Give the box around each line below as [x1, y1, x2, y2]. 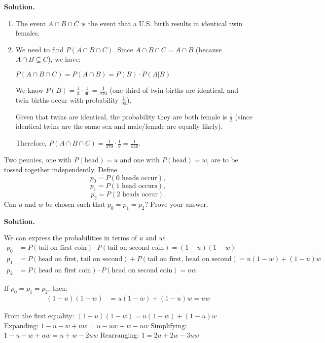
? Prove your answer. [144, 198, 208, 209]
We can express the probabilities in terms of [4, 232, 137, 243]
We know [15, 84, 43, 95]
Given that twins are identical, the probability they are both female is [15, 111, 227, 121]
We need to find [15, 44, 64, 54]
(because [195, 44, 222, 54]
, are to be [207, 154, 238, 165]
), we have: [48, 54, 81, 64]
